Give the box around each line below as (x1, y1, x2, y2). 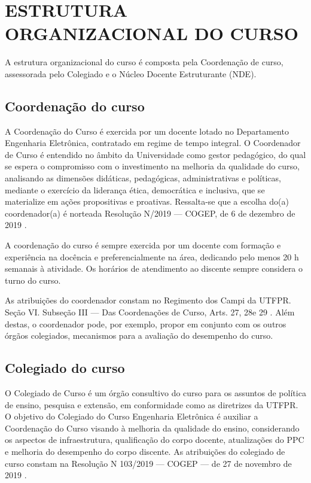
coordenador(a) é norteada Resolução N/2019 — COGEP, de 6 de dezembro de (5, 206, 295, 219)
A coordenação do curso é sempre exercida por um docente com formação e (5, 239, 281, 251)
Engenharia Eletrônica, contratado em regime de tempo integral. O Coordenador (5, 136, 301, 149)
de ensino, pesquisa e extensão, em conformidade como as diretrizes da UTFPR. (5, 398, 298, 411)
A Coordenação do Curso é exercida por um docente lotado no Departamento (5, 124, 289, 137)
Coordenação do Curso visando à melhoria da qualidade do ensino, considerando (5, 421, 300, 434)
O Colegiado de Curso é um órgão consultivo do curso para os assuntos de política (5, 387, 306, 399)
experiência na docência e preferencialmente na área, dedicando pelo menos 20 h (5, 250, 299, 263)
